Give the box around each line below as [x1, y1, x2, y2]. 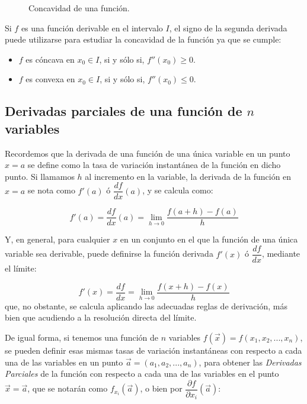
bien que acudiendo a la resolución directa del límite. [5, 311, 197, 324]
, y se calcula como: [142, 184, 213, 196]
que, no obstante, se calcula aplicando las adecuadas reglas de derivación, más [5, 299, 287, 312]
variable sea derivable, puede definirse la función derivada [5, 247, 213, 260]
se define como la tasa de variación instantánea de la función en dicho [27, 159, 281, 171]
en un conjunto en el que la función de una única [120, 233, 298, 245]
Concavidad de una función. [28, 2, 130, 14]
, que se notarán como [27, 382, 108, 395]
